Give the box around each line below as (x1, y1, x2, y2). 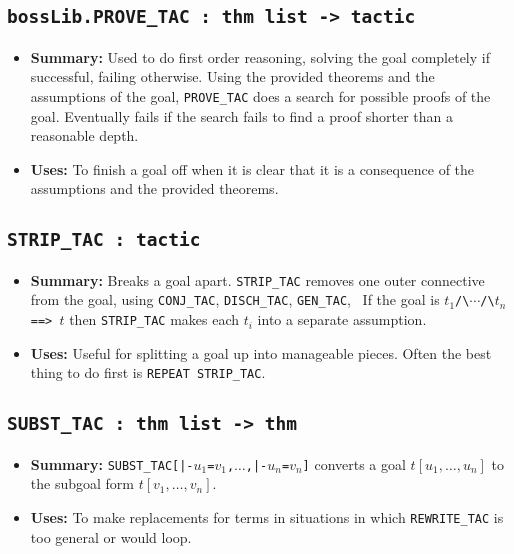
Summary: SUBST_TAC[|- (30, 453, 194, 474)
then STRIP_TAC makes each (69, 309, 240, 330)
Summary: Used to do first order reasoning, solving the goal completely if (30, 46, 490, 67)
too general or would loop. (30, 526, 192, 547)
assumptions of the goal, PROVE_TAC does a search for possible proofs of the (30, 85, 491, 106)
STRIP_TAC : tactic (7, 229, 201, 251)
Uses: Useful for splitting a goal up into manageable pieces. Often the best (30, 342, 492, 363)
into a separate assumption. (257, 309, 427, 330)
